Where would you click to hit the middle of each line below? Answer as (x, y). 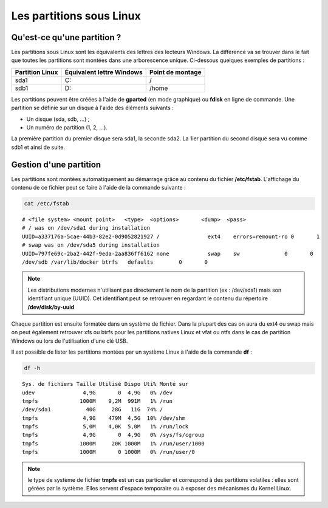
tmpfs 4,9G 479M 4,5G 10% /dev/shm (104, 418)
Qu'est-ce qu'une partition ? (66, 37)
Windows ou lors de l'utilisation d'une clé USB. (70, 341)
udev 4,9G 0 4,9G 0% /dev (97, 393)
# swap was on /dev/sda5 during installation (91, 245)
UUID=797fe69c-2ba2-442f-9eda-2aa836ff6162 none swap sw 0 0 (168, 253)
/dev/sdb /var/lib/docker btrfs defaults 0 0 (115, 262)
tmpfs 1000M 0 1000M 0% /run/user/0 (109, 452)
